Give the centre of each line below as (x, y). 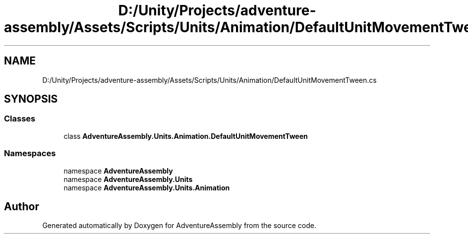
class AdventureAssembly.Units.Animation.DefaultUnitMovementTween (186, 136)
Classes (20, 119)
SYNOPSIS (31, 99)
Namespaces (30, 153)
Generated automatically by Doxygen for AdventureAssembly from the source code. (179, 226)
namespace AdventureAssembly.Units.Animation (147, 187)
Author (22, 206)
